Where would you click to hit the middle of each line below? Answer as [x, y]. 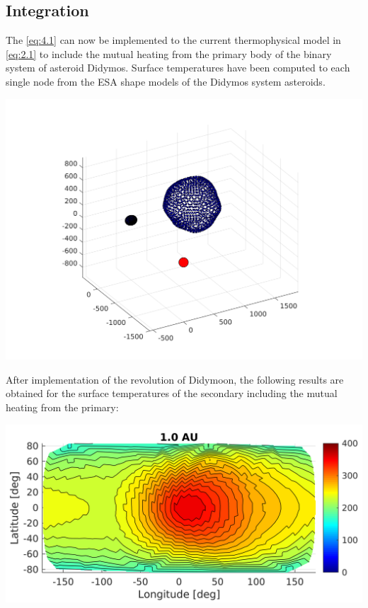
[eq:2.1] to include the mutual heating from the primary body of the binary [169, 53]
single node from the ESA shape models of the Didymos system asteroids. [166, 81]
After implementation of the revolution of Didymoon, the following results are [175, 379]
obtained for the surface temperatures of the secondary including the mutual [172, 393]
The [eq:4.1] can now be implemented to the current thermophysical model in [173, 40]
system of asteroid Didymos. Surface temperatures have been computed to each [178, 68]
